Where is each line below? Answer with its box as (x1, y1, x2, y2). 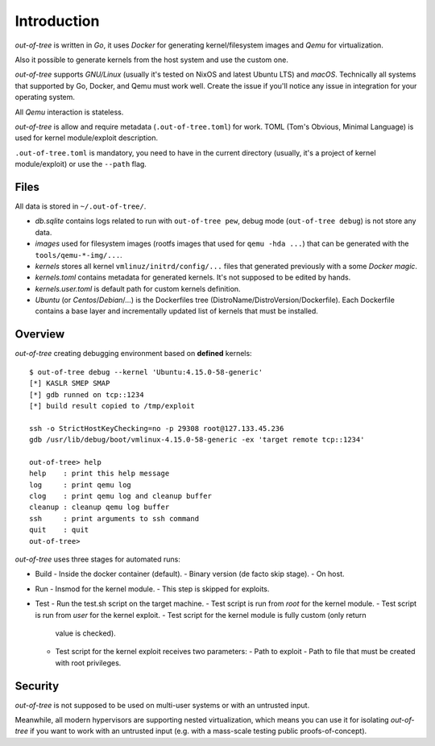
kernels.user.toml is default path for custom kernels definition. (35, 284, 241, 293)
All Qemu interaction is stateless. (14, 107, 124, 117)
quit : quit (29, 525, 89, 535)
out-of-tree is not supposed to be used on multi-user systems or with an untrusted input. (14, 700, 310, 710)
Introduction (14, 12, 100, 30)
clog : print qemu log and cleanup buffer (29, 491, 213, 501)
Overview (14, 327, 65, 342)
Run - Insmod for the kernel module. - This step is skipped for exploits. (35, 584, 270, 594)
